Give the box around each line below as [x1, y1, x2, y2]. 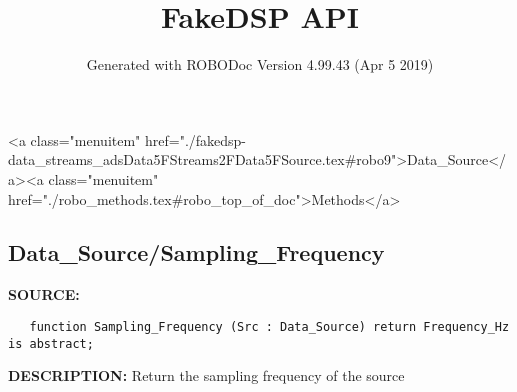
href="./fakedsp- [144, 129, 247, 150]
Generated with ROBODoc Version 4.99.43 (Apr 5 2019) [86, 54, 434, 75]
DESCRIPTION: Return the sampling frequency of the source [8, 365, 405, 386]
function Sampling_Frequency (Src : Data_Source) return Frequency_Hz [29, 319, 510, 334]
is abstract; [8, 336, 94, 351]
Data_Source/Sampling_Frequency [8, 237, 385, 268]
